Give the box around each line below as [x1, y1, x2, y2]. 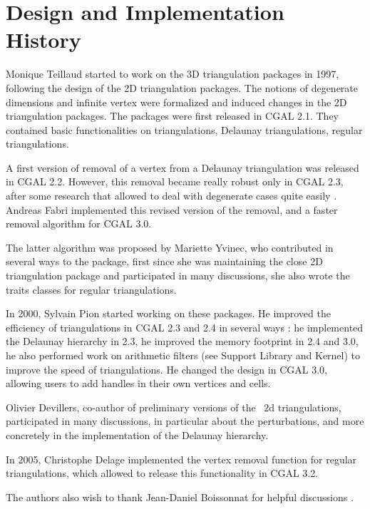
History [6, 25, 81, 54]
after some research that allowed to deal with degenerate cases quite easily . [6, 188, 337, 203]
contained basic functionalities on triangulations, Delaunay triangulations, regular [6, 122, 363, 137]
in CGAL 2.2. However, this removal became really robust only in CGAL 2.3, [6, 174, 344, 189]
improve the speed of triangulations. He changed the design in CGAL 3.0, [6, 361, 327, 376]
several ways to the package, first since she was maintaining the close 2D [6, 254, 323, 269]
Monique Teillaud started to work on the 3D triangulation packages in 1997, [6, 66, 339, 81]
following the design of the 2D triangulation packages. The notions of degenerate [6, 80, 359, 95]
